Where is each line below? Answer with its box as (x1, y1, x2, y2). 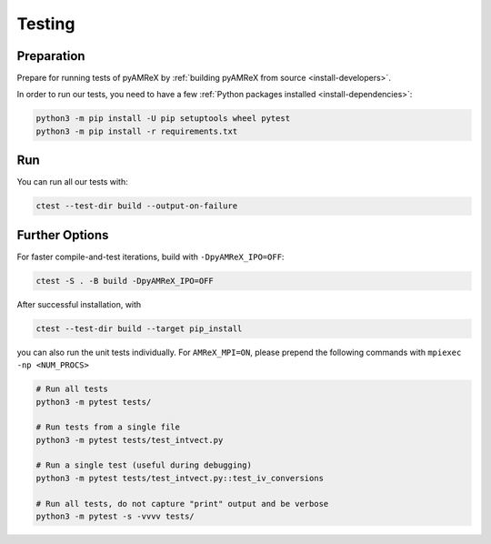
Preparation (16, 48, 85, 64)
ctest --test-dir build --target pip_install (35, 323, 243, 334)
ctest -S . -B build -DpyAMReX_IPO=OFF (35, 276, 214, 286)
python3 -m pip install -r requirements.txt (35, 126, 238, 136)
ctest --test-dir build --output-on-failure (35, 201, 238, 211)
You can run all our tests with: (16, 176, 128, 187)
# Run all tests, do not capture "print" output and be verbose (35, 499, 329, 509)
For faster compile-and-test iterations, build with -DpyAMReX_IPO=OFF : (16, 251, 285, 262)
